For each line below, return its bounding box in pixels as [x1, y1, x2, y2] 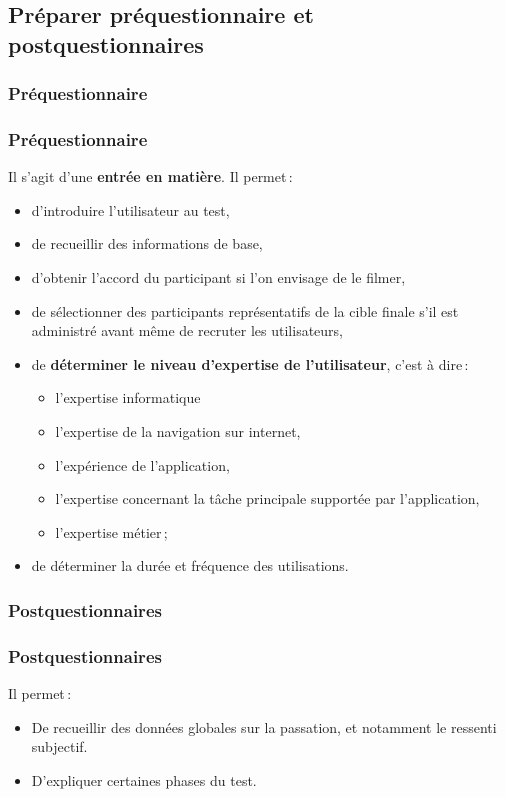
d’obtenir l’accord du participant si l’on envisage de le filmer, [31, 267, 406, 288]
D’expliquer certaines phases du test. [31, 769, 257, 790]
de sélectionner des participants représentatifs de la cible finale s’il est [31, 300, 459, 321]
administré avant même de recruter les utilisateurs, [31, 320, 343, 341]
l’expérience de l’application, [55, 454, 230, 475]
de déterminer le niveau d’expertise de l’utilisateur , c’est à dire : [31, 353, 469, 374]
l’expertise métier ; [55, 521, 168, 542]
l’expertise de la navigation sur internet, [55, 420, 301, 441]
